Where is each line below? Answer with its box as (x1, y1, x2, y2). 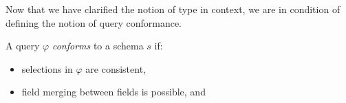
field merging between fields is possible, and (21, 84, 206, 99)
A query (6, 38, 40, 53)
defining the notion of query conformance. (6, 15, 182, 30)
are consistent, (85, 61, 146, 76)
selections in (21, 61, 73, 76)
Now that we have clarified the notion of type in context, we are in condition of (6, 2, 340, 16)
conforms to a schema (52, 38, 144, 53)
